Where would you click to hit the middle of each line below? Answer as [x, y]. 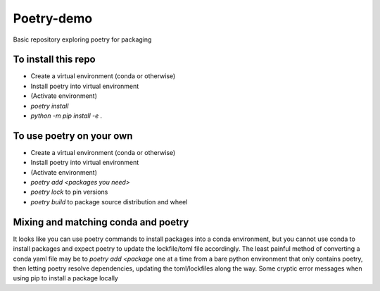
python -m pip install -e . [66, 116]
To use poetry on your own [73, 136]
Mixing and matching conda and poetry [101, 222]
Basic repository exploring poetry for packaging [82, 39]
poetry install [50, 106]
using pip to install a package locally [66, 278]
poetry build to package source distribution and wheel [109, 202]
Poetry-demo [53, 18]
